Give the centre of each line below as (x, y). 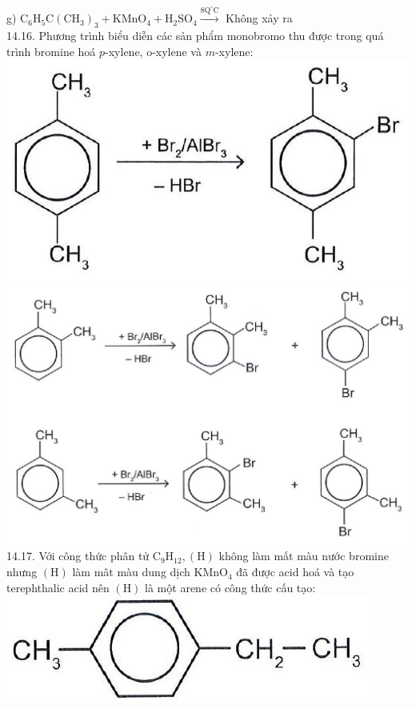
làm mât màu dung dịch (131, 572)
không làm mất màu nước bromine (304, 556)
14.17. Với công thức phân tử (78, 556)
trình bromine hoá (51, 51)
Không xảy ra (259, 18)
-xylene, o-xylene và (153, 51)
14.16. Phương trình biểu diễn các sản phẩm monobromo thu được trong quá (195, 36)
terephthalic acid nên (58, 587)
